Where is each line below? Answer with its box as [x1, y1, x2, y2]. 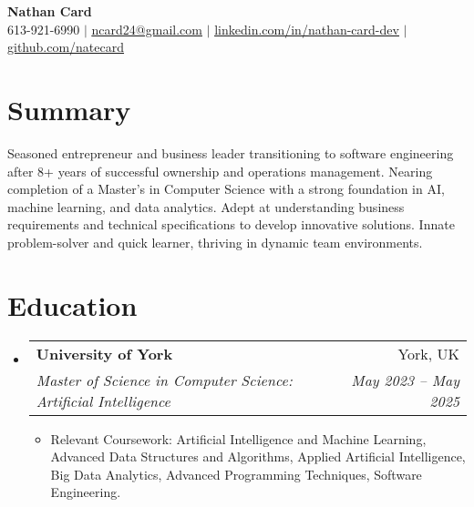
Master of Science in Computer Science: [36, 369, 293, 390]
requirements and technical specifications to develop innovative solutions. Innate [7, 215, 455, 234]
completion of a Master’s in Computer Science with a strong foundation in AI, [7, 179, 445, 198]
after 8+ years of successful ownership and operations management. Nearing [7, 161, 433, 180]
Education [7, 286, 138, 323]
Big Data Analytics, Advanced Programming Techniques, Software [50, 464, 422, 483]
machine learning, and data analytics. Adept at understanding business [7, 197, 405, 216]
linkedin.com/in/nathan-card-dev [214, 19, 399, 38]
